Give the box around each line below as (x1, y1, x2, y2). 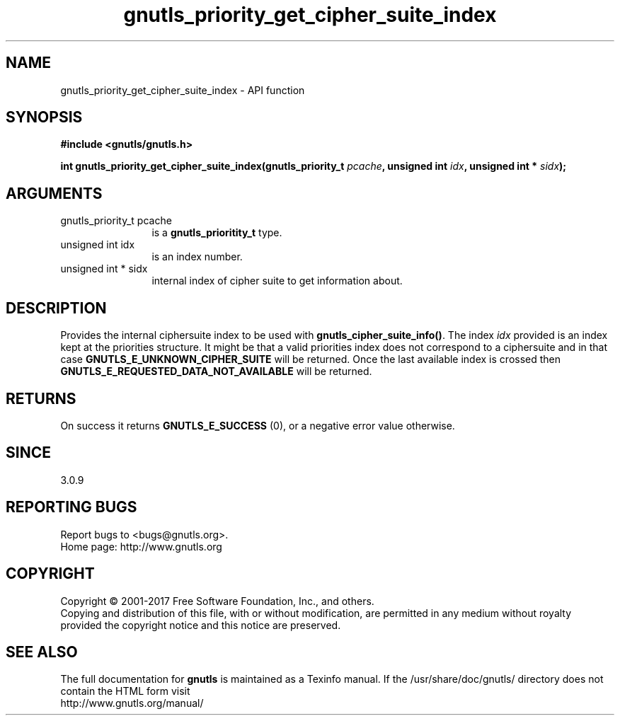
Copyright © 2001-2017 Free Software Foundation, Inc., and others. (60, 594, 374, 607)
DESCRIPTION (6, 299, 107, 317)
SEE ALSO (6, 642, 78, 661)
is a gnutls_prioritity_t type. (151, 226, 282, 239)
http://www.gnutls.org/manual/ (60, 697, 204, 710)
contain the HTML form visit (60, 685, 190, 698)
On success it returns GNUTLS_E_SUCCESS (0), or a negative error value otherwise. (60, 419, 455, 432)
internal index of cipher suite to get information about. (151, 275, 403, 287)
